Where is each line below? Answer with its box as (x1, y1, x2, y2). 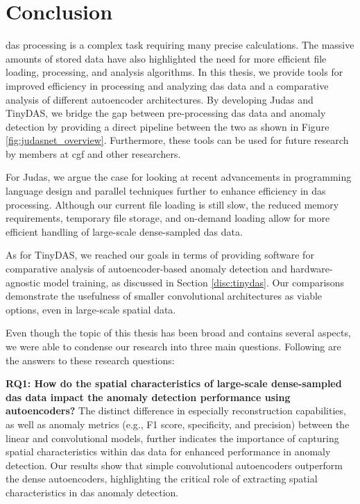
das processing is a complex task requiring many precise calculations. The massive (6, 38, 354, 52)
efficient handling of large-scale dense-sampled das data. (6, 224, 243, 238)
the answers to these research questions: (6, 352, 175, 367)
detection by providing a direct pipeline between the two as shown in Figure (6, 119, 329, 133)
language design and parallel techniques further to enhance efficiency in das (6, 184, 326, 198)
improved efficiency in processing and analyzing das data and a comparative (6, 78, 329, 92)
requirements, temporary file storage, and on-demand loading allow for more (6, 211, 330, 225)
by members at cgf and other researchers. (6, 146, 181, 161)
